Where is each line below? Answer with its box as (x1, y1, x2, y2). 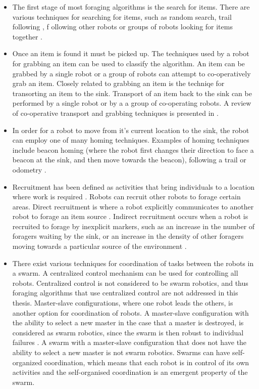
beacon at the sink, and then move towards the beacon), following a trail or (12, 154, 246, 165)
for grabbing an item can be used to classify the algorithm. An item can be (12, 58, 245, 68)
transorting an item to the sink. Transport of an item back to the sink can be (12, 88, 252, 98)
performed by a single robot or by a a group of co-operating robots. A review (12, 98, 251, 108)
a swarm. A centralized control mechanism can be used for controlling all (12, 268, 238, 278)
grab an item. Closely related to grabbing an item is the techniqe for (12, 78, 225, 89)
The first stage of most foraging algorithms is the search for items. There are (12, 2, 250, 12)
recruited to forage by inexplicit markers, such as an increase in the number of (12, 221, 255, 231)
